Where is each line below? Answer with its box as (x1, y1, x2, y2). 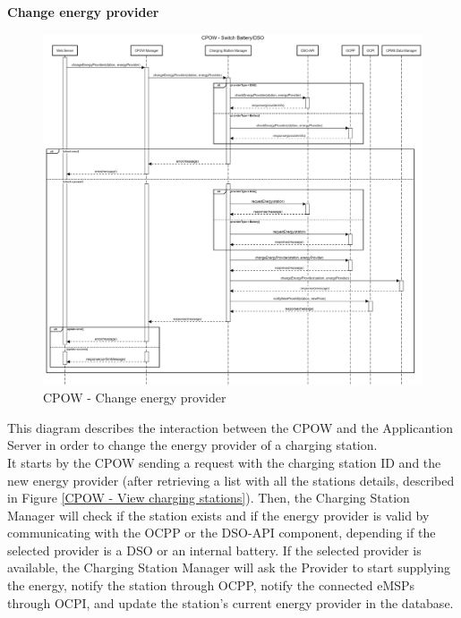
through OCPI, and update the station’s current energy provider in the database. (7, 593, 454, 612)
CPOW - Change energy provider (43, 388, 226, 407)
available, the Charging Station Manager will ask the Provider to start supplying (7, 558, 450, 577)
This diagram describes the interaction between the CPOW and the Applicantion (7, 418, 453, 436)
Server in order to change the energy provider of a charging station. (7, 436, 378, 454)
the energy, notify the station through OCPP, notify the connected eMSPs (7, 576, 415, 595)
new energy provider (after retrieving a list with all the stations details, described (7, 470, 455, 489)
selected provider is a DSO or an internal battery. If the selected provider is (7, 540, 422, 559)
